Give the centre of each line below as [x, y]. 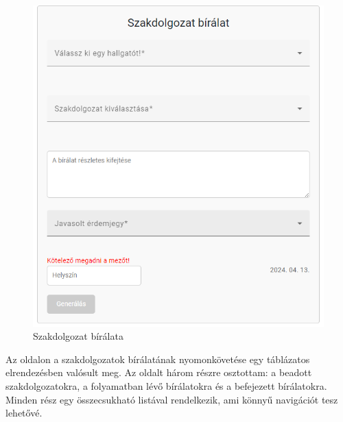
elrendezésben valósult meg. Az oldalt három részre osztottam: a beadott [159, 372]
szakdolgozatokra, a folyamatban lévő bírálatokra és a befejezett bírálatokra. [166, 385]
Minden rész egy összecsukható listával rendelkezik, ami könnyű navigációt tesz [172, 399]
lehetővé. [24, 413]
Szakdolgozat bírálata [78, 336]
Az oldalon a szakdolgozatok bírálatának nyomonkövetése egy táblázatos [158, 359]
